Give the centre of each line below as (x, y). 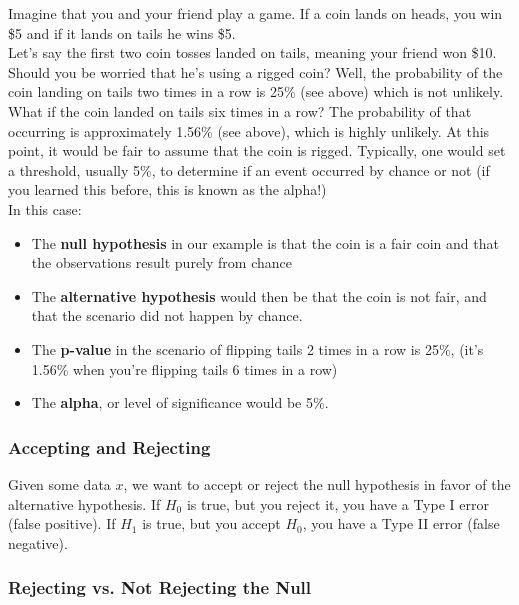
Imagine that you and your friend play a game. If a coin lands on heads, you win (255, 13)
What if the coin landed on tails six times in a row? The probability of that (240, 110)
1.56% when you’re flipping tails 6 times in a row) (184, 368)
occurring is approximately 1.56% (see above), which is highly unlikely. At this (249, 130)
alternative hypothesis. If (84, 503)
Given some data (59, 483)
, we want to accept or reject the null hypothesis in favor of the (317, 483)
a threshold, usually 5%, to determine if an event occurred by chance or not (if (249, 169)
